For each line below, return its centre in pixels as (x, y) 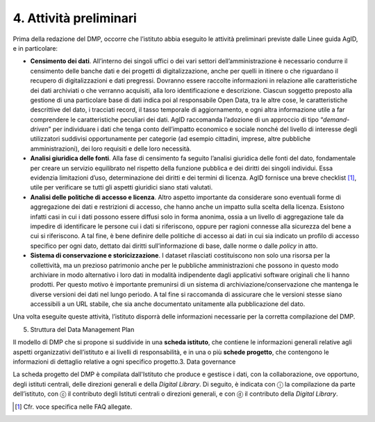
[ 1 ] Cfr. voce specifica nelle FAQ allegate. (74, 407)
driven (39, 129)
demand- (336, 119)
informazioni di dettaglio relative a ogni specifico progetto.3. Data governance (124, 362)
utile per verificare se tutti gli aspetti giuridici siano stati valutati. (122, 187)
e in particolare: (35, 48)
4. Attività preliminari (75, 18)
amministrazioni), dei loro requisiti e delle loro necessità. (111, 149)
